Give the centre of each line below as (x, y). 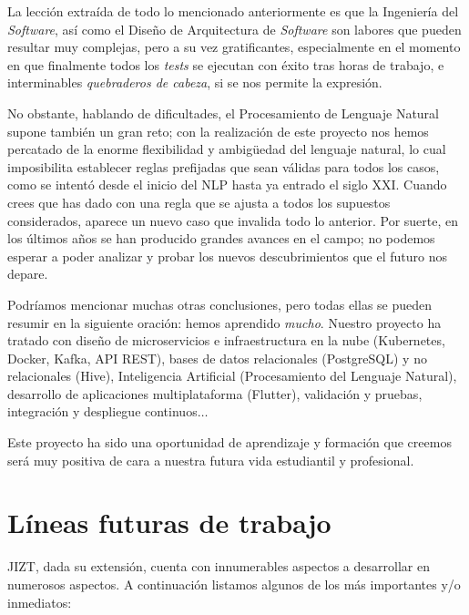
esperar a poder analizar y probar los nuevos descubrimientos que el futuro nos (228, 256)
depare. (28, 274)
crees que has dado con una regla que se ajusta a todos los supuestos (199, 202)
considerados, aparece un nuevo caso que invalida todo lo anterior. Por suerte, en (233, 220)
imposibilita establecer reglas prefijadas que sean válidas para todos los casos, (224, 166)
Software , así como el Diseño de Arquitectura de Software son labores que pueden (234, 29)
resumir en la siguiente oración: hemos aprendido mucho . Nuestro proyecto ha (224, 322)
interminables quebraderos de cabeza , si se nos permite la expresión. (195, 82)
